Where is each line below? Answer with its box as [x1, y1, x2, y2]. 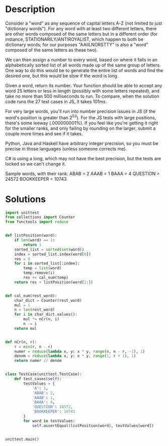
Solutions [5, 193, 46, 205]
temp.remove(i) [23, 270, 55, 275]
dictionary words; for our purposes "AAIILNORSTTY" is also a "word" [5, 41, 148, 47]
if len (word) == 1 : [14, 238, 55, 243]
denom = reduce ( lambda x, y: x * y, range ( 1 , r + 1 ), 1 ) [14, 353, 136, 358]
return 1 [23, 242, 42, 247]
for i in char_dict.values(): [14, 312, 78, 317]
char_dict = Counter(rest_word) [14, 298, 82, 303]
